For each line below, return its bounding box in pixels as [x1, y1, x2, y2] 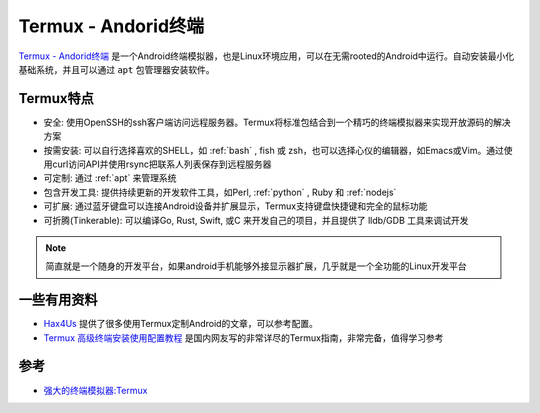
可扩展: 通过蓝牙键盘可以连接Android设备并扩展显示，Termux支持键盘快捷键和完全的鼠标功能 [43, 200, 428, 212]
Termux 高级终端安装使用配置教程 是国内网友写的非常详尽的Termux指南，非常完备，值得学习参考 [43, 331, 444, 344]
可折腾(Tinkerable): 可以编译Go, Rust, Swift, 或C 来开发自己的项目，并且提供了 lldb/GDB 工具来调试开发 [43, 214, 469, 226]
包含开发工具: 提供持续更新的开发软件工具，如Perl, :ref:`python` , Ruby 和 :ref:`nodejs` [43, 186, 397, 198]
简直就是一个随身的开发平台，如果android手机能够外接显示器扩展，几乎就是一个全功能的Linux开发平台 [45, 260, 467, 272]
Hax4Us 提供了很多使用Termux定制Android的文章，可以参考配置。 [43, 318, 319, 330]
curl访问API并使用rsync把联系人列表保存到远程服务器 [51, 158, 272, 170]
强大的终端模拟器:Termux [43, 384, 148, 396]
